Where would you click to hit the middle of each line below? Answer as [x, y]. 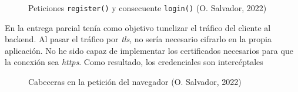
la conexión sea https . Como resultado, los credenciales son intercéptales [134, 62]
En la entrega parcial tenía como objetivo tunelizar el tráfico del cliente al [138, 27]
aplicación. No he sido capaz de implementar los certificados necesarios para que [149, 50]
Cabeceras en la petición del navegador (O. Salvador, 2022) [135, 82]
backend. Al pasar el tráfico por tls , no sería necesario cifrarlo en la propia [138, 39]
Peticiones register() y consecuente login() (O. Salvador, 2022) [148, 8]
